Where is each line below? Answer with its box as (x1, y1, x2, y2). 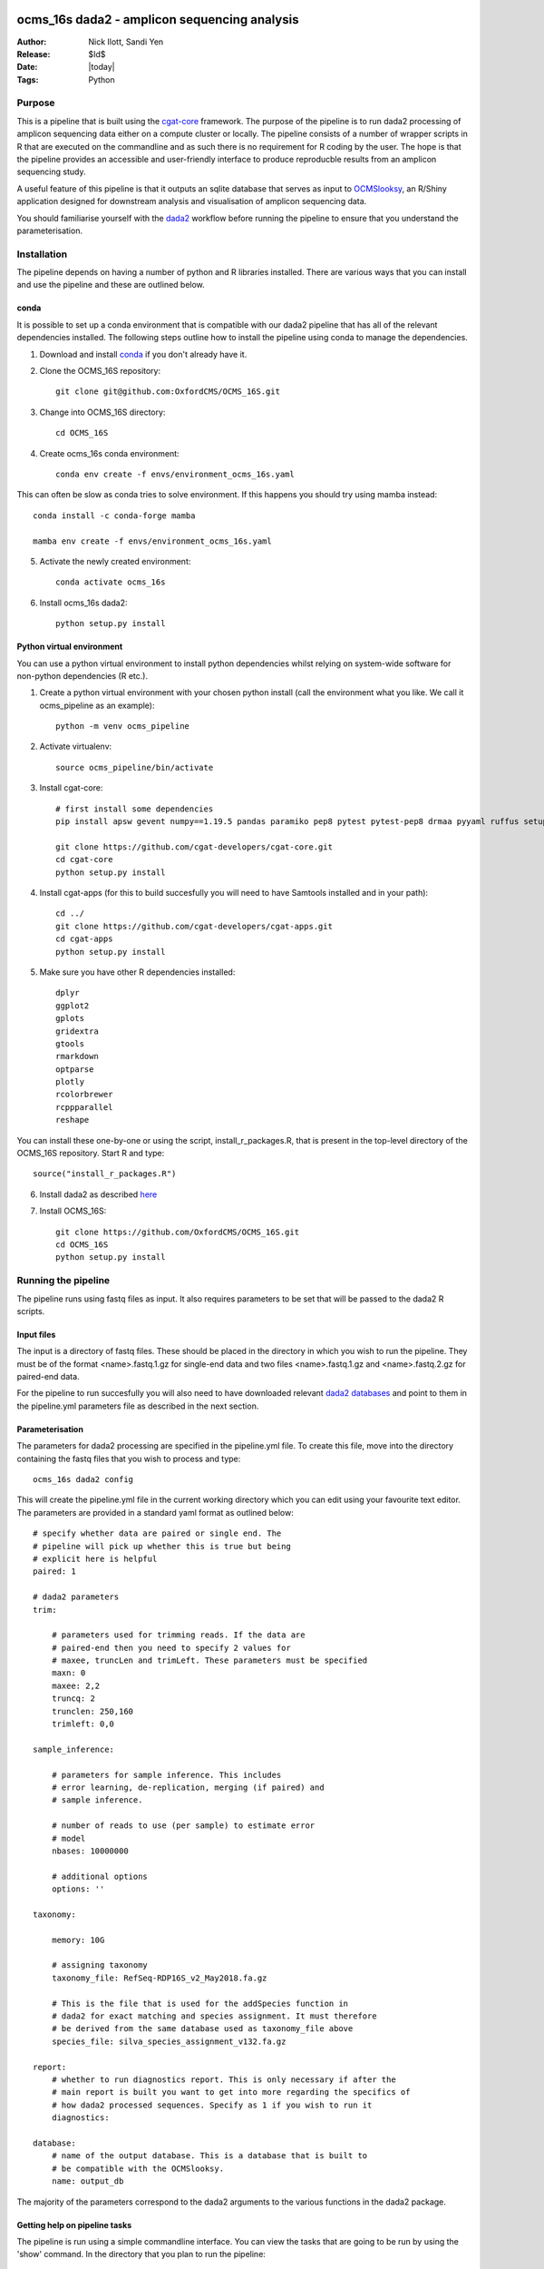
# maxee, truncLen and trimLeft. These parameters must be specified (51, 1655, 368, 1665)
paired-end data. (16, 1371, 81, 1382)
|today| (88, 62, 115, 73)
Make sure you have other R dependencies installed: (39, 967, 236, 977)
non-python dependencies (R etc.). (16, 670, 149, 681)
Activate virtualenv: (39, 741, 112, 752)
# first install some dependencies (55, 803, 214, 814)
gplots (55, 1013, 85, 1024)
